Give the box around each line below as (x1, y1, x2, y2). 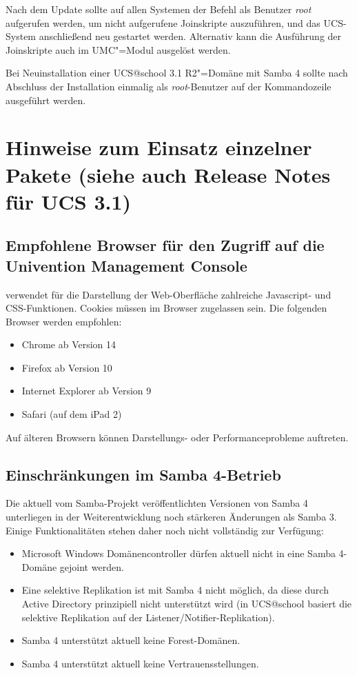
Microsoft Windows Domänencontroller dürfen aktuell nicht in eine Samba (21, 546, 336, 561)
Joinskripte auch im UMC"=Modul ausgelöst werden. (6, 42, 231, 57)
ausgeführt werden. (6, 92, 86, 107)
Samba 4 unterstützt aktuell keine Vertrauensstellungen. (21, 656, 259, 670)
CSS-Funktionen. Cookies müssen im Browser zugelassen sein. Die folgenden (6, 301, 327, 315)
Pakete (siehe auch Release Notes (6, 160, 331, 188)
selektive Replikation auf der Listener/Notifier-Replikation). (21, 609, 275, 624)
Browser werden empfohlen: (6, 314, 122, 328)
